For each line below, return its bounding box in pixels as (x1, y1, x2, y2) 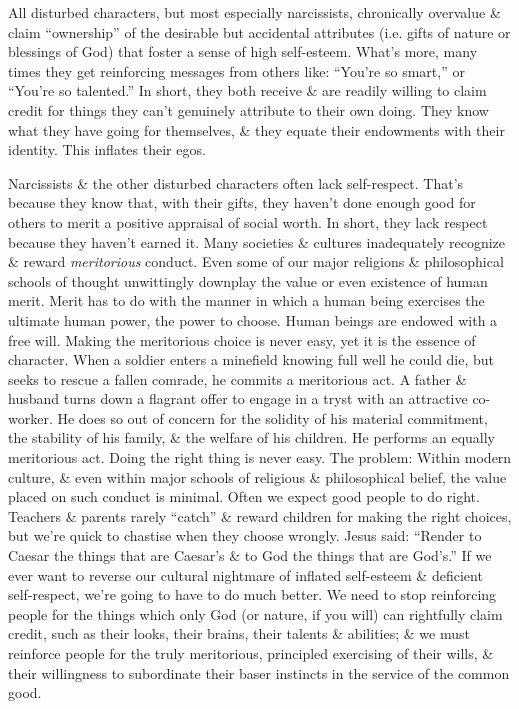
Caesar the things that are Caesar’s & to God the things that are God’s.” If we (8, 545, 492, 566)
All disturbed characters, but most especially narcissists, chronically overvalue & (8, 2, 501, 22)
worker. (8, 407, 53, 428)
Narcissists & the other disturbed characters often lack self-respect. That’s (8, 172, 464, 193)
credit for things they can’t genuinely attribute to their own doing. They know (8, 99, 489, 120)
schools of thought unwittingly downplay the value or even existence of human (8, 270, 488, 291)
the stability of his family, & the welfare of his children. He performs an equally (8, 427, 495, 448)
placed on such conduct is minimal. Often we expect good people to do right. (8, 486, 480, 507)
